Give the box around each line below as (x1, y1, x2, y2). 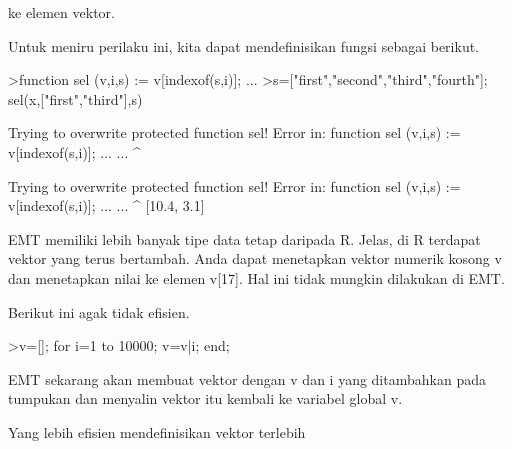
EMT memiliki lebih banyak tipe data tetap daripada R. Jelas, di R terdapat (8, 228, 481, 249)
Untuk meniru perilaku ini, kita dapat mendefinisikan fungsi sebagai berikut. (8, 35, 480, 56)
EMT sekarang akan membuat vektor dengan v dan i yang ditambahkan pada (8, 368, 486, 389)
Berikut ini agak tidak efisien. (8, 301, 190, 322)
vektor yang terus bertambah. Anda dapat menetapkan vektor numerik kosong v (8, 248, 502, 269)
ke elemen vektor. (8, 2, 115, 22)
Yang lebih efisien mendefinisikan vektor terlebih (8, 421, 306, 442)
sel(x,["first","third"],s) (8, 88, 143, 109)
